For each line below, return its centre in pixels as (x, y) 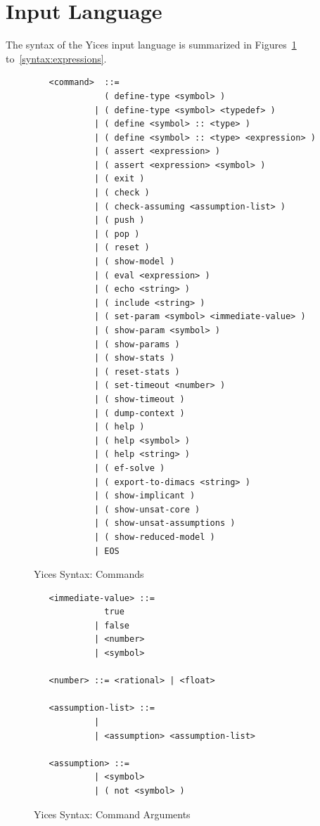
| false (112, 625)
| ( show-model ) (134, 262)
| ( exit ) (119, 179)
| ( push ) (119, 220)
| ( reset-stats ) (137, 372)
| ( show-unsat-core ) (147, 509)
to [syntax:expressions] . (56, 58)
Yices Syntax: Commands (89, 574)
